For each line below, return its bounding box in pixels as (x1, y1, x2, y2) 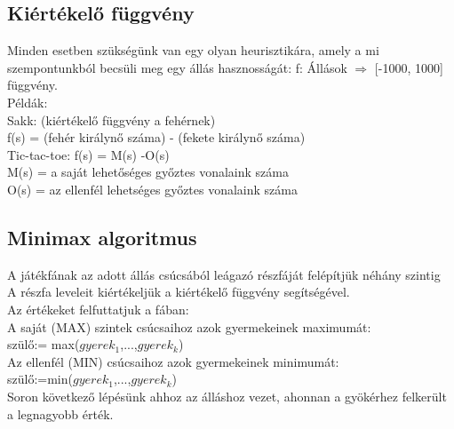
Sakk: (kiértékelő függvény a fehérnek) (7, 110, 216, 129)
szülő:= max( (7, 335, 80, 354)
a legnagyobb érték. (7, 404, 114, 423)
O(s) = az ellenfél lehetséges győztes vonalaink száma (7, 179, 298, 198)
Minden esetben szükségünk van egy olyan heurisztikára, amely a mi (7, 41, 379, 60)
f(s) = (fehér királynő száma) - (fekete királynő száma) (7, 128, 306, 147)
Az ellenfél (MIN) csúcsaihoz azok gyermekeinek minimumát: (7, 352, 339, 370)
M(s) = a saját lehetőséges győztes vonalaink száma (7, 163, 289, 181)
